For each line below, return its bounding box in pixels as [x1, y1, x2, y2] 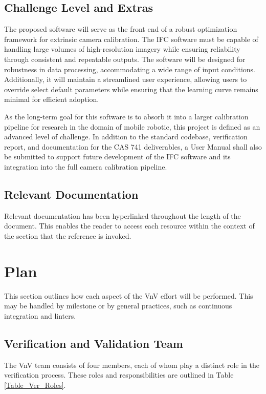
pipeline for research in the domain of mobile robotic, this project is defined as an [4, 121, 260, 132]
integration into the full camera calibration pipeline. [4, 161, 167, 172]
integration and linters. [4, 310, 76, 321]
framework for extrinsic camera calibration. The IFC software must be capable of [4, 33, 258, 44]
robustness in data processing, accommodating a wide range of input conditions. [4, 64, 255, 74]
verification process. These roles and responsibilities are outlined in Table [4, 369, 234, 380]
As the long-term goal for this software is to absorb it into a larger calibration [4, 111, 249, 121]
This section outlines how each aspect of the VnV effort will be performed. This [4, 290, 253, 301]
